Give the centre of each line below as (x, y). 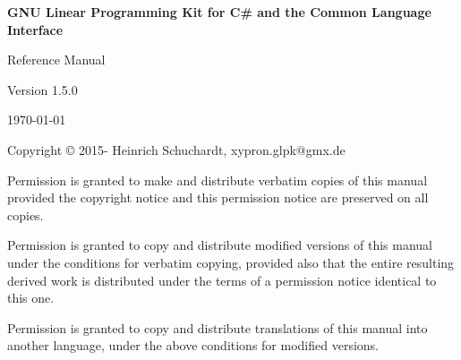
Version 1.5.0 (43, 89)
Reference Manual (56, 60)
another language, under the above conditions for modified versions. (193, 345)
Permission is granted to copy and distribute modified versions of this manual (220, 245)
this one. (31, 298)
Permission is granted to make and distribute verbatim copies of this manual (218, 180)
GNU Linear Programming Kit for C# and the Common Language (219, 12)
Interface (35, 29)
